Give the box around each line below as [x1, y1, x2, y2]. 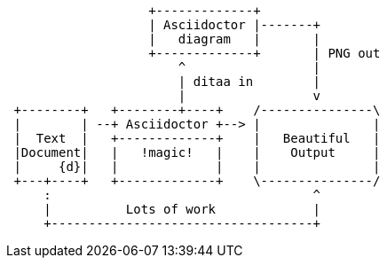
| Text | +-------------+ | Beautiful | [13, 131, 381, 145]
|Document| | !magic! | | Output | [13, 145, 381, 160]
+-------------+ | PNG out [148, 46, 381, 60]
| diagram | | [148, 32, 321, 46]
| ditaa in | [178, 74, 321, 89]
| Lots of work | [43, 202, 321, 216]
